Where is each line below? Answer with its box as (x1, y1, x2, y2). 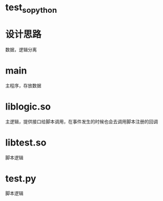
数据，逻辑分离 (5, 46, 37, 52)
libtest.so (5, 137, 47, 148)
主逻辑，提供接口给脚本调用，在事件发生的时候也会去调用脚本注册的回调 (5, 118, 158, 124)
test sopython (5, 2, 57, 15)
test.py (5, 173, 36, 184)
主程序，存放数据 (5, 82, 42, 88)
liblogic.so (5, 101, 51, 112)
